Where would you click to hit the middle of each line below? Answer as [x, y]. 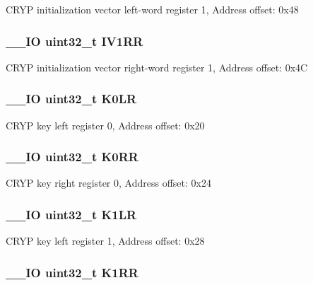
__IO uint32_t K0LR [71, 99]
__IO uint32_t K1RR [72, 272]
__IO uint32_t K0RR [72, 157]
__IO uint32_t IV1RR [75, 41]
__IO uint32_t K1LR [71, 214]
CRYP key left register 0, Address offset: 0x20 [105, 125]
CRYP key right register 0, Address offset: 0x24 [108, 183]
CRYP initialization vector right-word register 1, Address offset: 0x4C [157, 67]
